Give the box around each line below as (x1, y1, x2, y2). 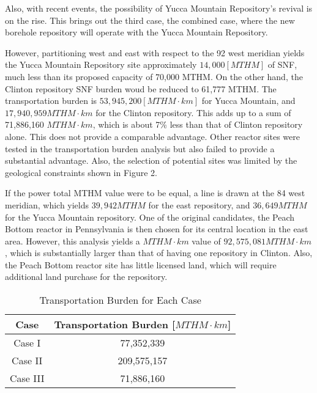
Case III (10, 371, 45, 386)
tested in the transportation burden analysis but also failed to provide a (5, 142, 275, 155)
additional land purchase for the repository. (5, 270, 168, 283)
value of (192, 234, 221, 247)
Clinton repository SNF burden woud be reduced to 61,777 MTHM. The (5, 82, 277, 95)
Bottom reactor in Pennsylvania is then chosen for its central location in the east (5, 222, 308, 235)
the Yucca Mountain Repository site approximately (5, 58, 197, 71)
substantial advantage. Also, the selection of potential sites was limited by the (5, 154, 297, 167)
